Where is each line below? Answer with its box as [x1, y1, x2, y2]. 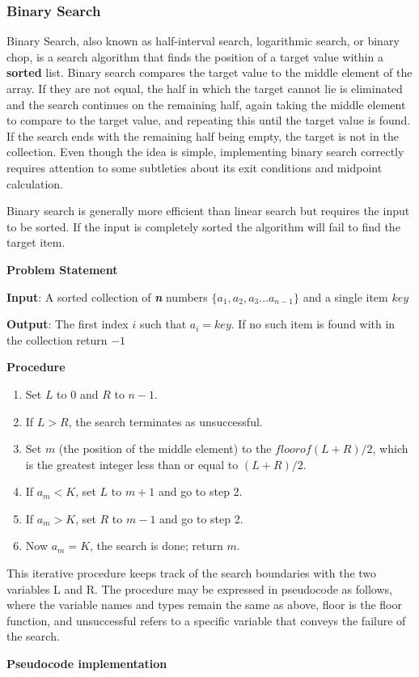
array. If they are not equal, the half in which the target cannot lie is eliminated [6, 80, 403, 96]
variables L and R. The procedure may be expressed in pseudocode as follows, [6, 580, 392, 597]
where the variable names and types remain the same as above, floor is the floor [6, 596, 402, 613]
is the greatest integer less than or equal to [25, 455, 239, 472]
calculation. [6, 175, 64, 192]
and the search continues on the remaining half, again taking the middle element [6, 95, 406, 112]
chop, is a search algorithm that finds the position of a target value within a [6, 48, 383, 65]
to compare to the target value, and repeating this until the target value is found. [6, 112, 411, 129]
